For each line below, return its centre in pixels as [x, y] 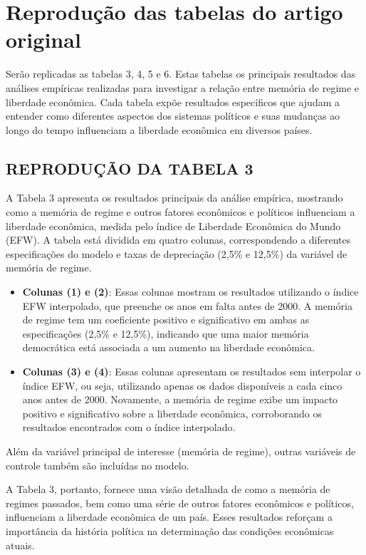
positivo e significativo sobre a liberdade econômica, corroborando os [172, 413]
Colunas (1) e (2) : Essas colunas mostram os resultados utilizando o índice [190, 292]
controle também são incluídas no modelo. [98, 465]
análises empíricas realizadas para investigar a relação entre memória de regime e [183, 87]
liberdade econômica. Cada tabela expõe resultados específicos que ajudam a [173, 102]
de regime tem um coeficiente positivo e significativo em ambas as [166, 320]
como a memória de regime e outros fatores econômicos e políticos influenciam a [181, 212]
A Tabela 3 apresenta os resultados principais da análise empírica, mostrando [174, 198]
